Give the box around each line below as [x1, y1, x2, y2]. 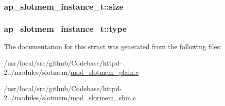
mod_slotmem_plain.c [70, 67, 139, 77]
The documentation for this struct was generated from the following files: [4, 41, 222, 52]
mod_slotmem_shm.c [70, 93, 136, 103]
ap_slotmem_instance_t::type [4, 22, 127, 34]
